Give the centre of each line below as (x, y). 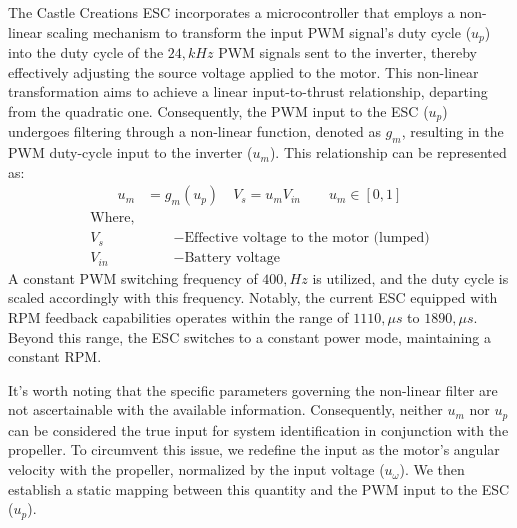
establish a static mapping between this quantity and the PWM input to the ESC (259, 488)
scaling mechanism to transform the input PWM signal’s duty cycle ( (259, 31)
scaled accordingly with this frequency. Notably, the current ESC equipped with (253, 297)
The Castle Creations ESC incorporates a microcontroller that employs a (231, 12)
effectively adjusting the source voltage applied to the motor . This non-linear (243, 71)
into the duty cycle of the (86, 52)
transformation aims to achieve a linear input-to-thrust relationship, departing (248, 91)
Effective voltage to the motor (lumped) (307, 238)
